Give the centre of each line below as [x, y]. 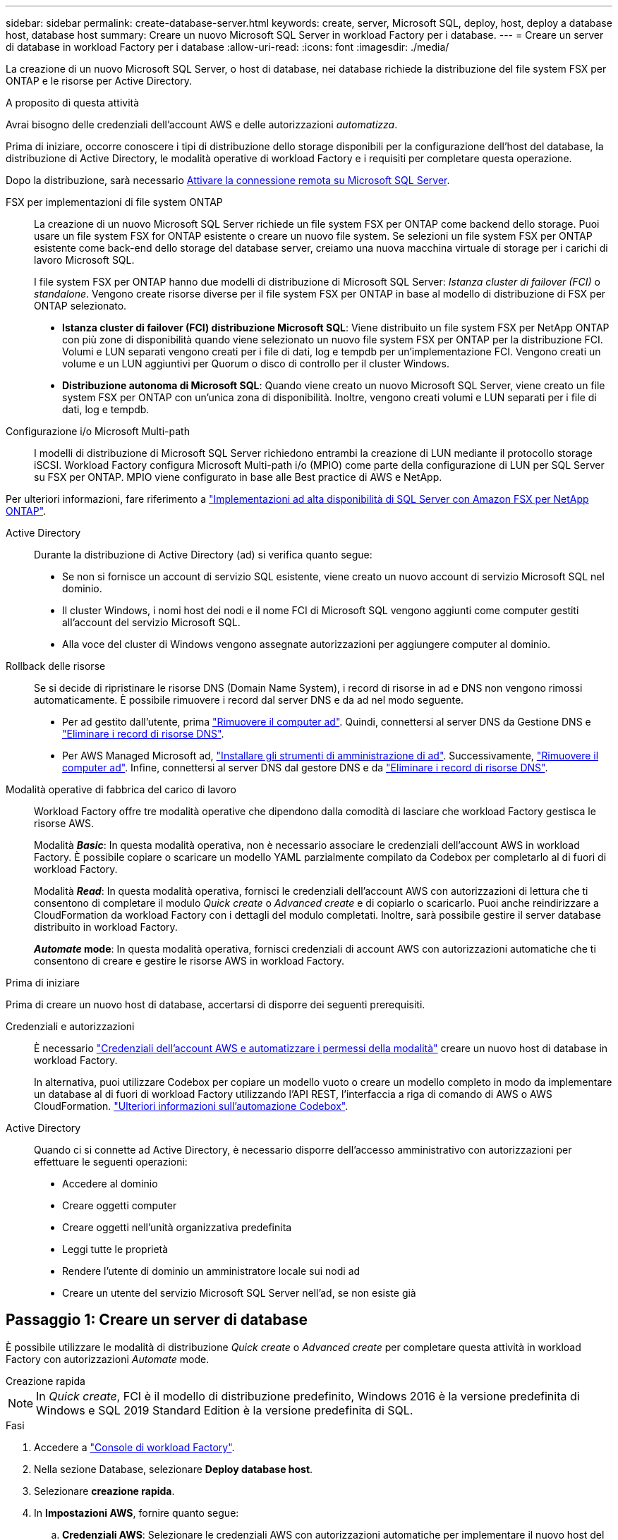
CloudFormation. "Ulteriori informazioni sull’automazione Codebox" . [191, 1106]
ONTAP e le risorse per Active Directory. [99, 81]
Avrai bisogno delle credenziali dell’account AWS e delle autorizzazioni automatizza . [202, 124]
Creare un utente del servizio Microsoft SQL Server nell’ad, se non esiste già [239, 1293]
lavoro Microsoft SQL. [84, 260]
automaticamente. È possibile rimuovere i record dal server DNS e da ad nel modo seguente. [249, 700]
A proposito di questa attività [73, 103]
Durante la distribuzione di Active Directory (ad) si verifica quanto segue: [203, 555]
